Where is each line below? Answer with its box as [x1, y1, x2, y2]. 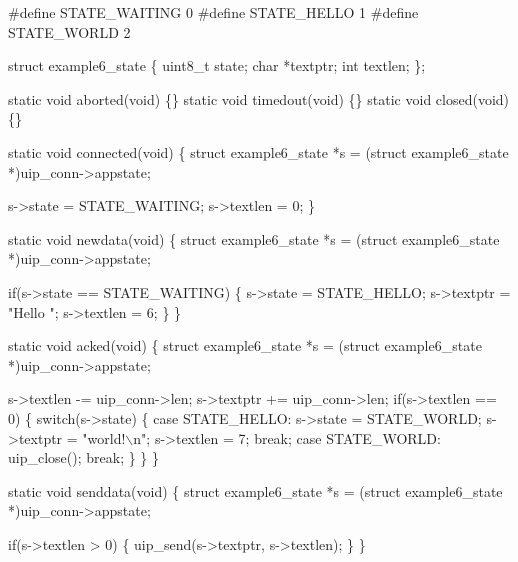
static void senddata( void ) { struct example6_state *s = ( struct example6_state [8, 480, 503, 501]
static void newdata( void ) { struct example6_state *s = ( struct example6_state [8, 228, 500, 249]
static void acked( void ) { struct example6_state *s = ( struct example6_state [8, 335, 482, 356]
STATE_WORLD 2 [8, 21, 131, 42]
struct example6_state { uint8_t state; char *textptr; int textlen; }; [8, 55, 426, 76]
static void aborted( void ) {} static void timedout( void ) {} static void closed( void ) [8, 88, 510, 109]
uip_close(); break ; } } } [8, 447, 160, 468]
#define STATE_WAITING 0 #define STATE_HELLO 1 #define [8, 2, 419, 22]
